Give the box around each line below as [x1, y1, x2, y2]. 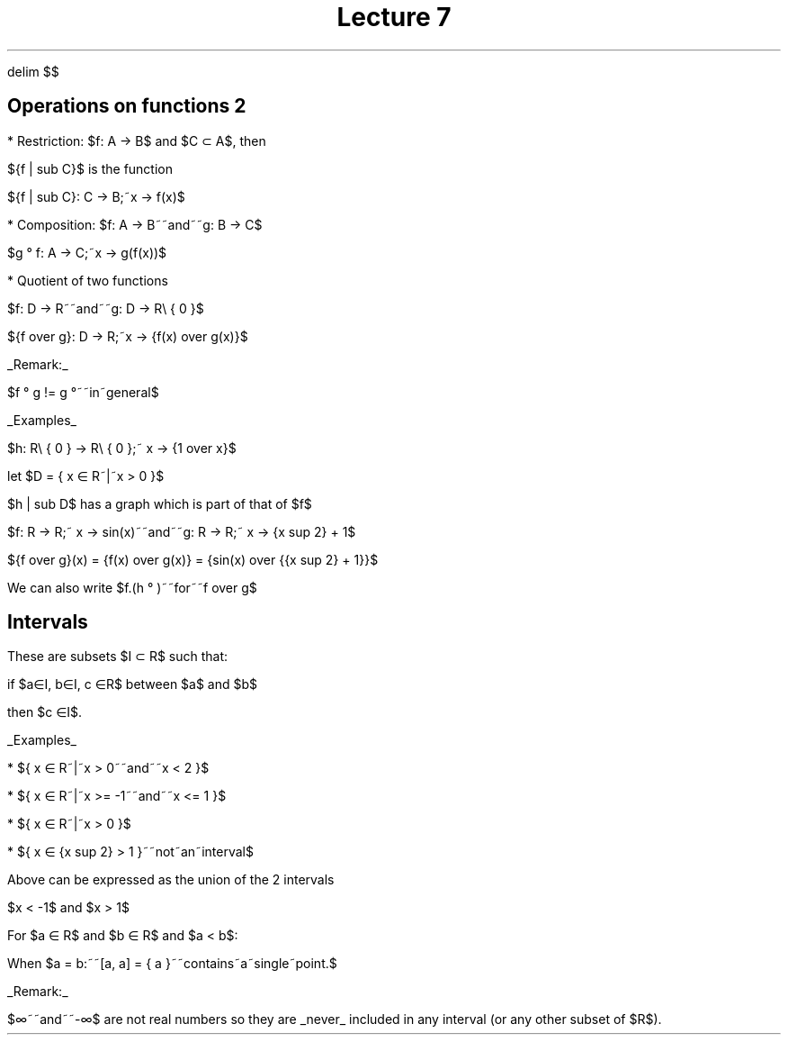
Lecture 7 [336, 2, 452, 32]
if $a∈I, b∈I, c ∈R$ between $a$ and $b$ [7, 676, 258, 693]
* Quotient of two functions [7, 272, 168, 288]
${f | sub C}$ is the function [7, 160, 173, 177]
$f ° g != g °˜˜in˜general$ [7, 384, 159, 400]
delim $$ [7, 63, 59, 79]
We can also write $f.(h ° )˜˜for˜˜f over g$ [7, 579, 257, 595]
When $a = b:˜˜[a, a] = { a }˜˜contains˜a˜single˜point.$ [7, 956, 337, 972]
